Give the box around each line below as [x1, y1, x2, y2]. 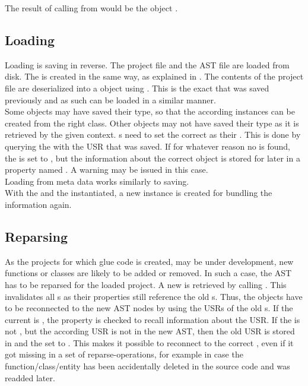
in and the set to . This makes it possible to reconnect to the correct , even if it [5, 336, 294, 349]
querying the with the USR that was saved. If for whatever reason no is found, [5, 140, 290, 152]
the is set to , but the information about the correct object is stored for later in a [5, 151, 300, 164]
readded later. [5, 371, 55, 384]
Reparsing [5, 227, 68, 245]
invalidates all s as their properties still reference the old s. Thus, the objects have [5, 290, 303, 302]
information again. [5, 198, 72, 210]
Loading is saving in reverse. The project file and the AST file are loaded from [5, 58, 290, 71]
